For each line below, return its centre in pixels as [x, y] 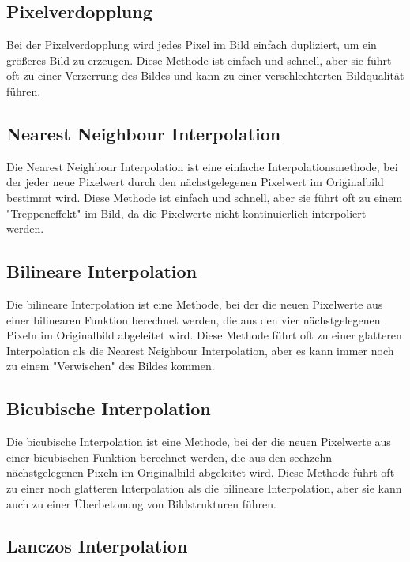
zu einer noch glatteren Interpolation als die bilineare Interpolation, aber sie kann [204, 487]
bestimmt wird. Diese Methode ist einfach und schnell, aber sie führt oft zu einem [205, 197]
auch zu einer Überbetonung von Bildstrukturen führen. [141, 503]
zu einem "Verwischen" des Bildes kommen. [111, 366]
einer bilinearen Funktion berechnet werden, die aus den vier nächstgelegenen [194, 319]
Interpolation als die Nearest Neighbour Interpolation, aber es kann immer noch [200, 350]
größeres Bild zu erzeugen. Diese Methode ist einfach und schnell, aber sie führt [199, 60]
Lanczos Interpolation [97, 546]
